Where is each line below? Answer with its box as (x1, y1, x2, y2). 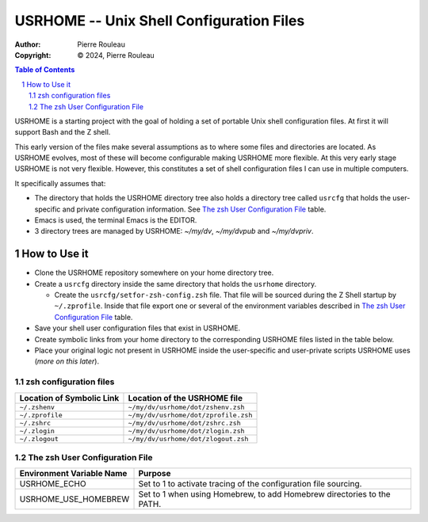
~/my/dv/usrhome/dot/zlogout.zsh (128, 434, 249, 443)
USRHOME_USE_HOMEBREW (19, 493, 130, 505)
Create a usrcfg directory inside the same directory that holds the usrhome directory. (34, 279, 317, 288)
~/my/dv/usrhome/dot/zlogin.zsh (128, 426, 245, 435)
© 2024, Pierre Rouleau (77, 50, 155, 59)
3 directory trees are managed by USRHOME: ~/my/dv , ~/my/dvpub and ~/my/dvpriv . (34, 227, 314, 236)
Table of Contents (14, 65, 75, 74)
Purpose (138, 468, 171, 479)
